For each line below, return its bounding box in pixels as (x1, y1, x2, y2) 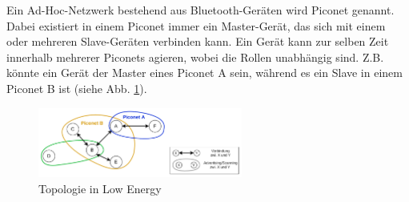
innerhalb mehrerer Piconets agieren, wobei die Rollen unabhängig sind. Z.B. (6, 48, 384, 65)
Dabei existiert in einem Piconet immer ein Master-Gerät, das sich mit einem (6, 17, 386, 34)
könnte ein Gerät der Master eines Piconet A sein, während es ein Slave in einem (6, 64, 403, 81)
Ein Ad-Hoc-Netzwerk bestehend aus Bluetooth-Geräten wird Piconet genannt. (6, 2, 395, 18)
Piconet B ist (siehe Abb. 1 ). (6, 79, 147, 96)
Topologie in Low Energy (38, 180, 162, 196)
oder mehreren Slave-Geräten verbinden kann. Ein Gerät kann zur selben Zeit (6, 33, 389, 50)
